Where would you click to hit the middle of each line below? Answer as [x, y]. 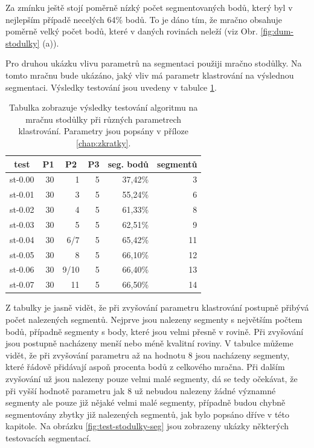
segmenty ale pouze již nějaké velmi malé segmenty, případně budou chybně [146, 402]
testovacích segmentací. [48, 437]
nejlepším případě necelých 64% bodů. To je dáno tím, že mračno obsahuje [144, 19]
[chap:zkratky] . [104, 142]
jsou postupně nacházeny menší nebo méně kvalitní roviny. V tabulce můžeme [149, 343]
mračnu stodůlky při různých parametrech [104, 119]
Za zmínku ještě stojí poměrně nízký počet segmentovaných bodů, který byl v [149, 7]
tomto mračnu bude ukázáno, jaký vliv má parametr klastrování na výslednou [150, 75]
